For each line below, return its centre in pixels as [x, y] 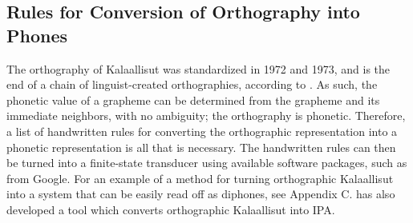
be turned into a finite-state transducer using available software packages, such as [207, 163]
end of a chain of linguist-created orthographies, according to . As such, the [192, 84]
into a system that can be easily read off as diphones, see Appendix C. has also [201, 194]
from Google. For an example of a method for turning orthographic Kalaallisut [200, 178]
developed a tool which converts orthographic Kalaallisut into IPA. [171, 209]
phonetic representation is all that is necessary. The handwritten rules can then [201, 147]
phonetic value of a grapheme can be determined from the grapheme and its [193, 100]
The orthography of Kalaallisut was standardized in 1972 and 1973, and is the [198, 68]
